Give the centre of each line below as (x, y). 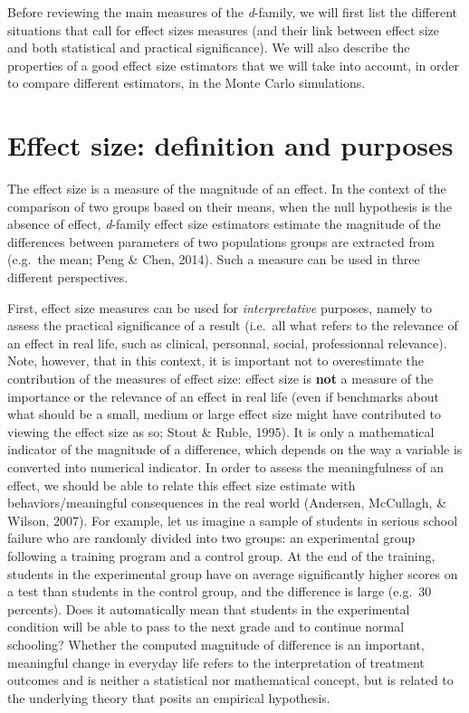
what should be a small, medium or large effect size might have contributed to (225, 414)
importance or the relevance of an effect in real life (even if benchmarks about (224, 396)
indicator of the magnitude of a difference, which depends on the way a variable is (235, 449)
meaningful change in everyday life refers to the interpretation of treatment (216, 662)
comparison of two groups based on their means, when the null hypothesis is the (230, 206)
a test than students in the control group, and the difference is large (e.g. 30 (220, 591)
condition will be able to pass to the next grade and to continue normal (206, 627)
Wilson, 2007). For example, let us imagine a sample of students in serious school (233, 520)
